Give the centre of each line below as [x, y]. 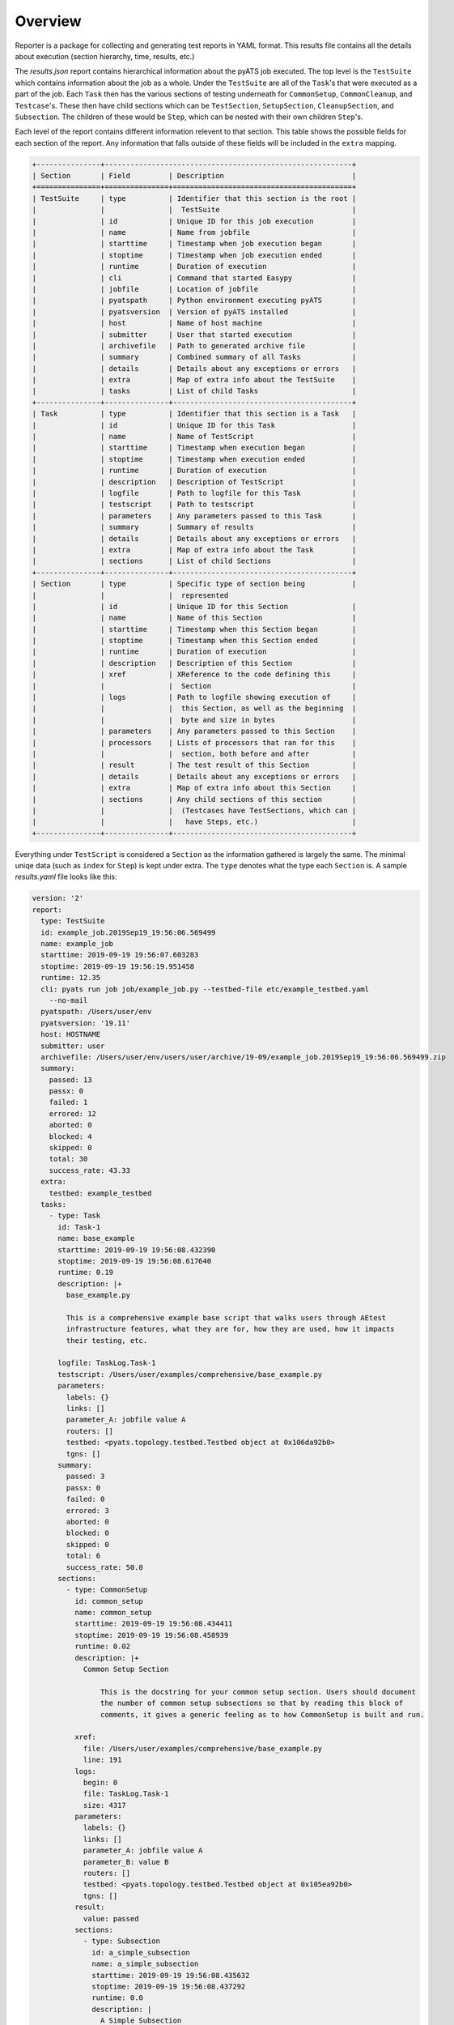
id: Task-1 [79, 1227]
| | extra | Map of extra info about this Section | [194, 788]
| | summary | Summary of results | [194, 527]
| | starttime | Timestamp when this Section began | [194, 629]
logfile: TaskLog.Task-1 [107, 1363]
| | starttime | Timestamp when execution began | [194, 448]
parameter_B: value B [126, 1862]
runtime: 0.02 [102, 1647]
